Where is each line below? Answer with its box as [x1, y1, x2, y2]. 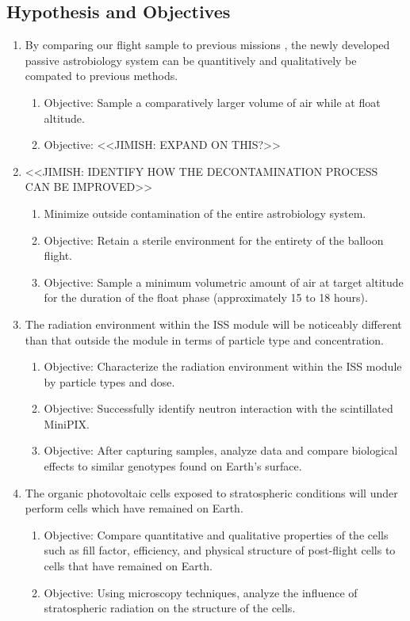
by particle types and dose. [44, 373, 175, 390]
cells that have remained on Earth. [44, 558, 213, 574]
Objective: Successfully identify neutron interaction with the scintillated [44, 400, 393, 417]
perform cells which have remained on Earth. [25, 500, 243, 516]
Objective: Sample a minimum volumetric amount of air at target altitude [44, 273, 404, 290]
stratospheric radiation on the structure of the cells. [44, 600, 296, 616]
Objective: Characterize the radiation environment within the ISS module [44, 358, 402, 375]
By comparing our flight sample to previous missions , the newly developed [25, 36, 390, 53]
